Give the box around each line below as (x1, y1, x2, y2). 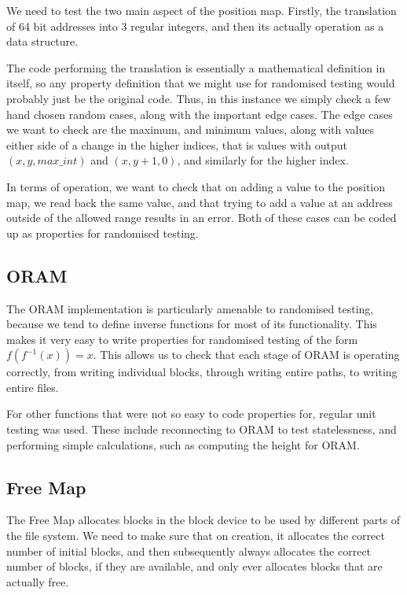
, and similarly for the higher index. (177, 152, 349, 168)
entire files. (6, 379, 59, 395)
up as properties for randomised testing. (6, 224, 199, 241)
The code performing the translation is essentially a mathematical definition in (6, 59, 386, 76)
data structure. (6, 33, 79, 50)
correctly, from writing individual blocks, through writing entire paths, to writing (6, 364, 398, 380)
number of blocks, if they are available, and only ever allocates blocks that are (6, 558, 383, 575)
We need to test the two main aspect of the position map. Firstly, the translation (6, 2, 397, 18)
